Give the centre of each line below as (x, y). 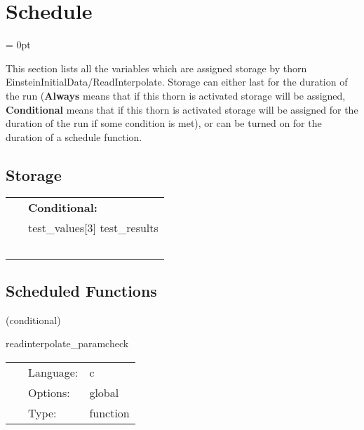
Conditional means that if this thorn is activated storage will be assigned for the (182, 109)
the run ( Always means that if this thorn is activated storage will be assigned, (176, 95)
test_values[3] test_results (93, 228)
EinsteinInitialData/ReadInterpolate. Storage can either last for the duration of (177, 82)
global (104, 392)
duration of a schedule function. (74, 136)
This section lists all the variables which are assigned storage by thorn (156, 68)
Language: (53, 372)
